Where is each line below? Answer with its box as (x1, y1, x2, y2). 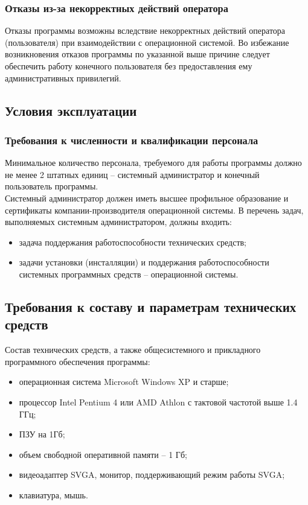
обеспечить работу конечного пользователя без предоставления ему (5, 60, 252, 72)
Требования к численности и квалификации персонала (5, 132, 258, 147)
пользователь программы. (5, 180, 98, 192)
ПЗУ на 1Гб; (19, 428, 65, 440)
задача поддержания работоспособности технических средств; (19, 235, 247, 248)
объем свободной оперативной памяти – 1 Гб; (19, 448, 187, 460)
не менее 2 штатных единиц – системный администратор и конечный (5, 168, 260, 180)
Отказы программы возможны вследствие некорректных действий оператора (5, 24, 286, 37)
